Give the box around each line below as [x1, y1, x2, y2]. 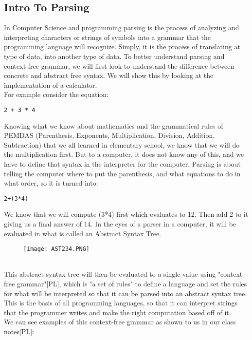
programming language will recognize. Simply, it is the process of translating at [4, 41, 240, 52]
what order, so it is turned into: [4, 178, 98, 188]
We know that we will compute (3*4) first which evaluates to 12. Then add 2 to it [4, 209, 249, 219]
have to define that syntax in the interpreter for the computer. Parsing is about [4, 158, 241, 169]
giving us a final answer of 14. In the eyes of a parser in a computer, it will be [4, 219, 236, 229]
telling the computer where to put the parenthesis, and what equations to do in [4, 168, 241, 178]
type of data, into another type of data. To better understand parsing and [4, 51, 225, 61]
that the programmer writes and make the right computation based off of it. [4, 307, 231, 317]
